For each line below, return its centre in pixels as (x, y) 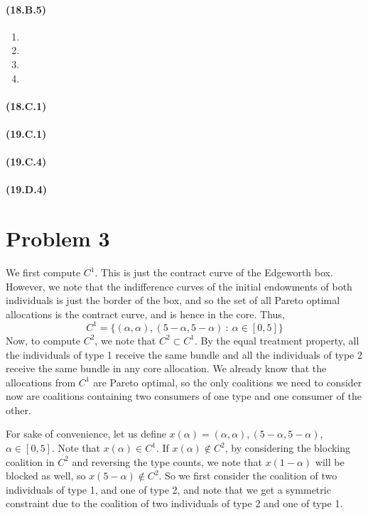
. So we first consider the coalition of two (248, 476)
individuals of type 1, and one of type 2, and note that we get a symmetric (168, 489)
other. (18, 410)
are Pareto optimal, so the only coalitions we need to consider (228, 382)
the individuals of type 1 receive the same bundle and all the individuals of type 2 (184, 354)
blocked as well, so (46, 476)
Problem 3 (58, 238)
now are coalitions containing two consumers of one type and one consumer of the (184, 396)
